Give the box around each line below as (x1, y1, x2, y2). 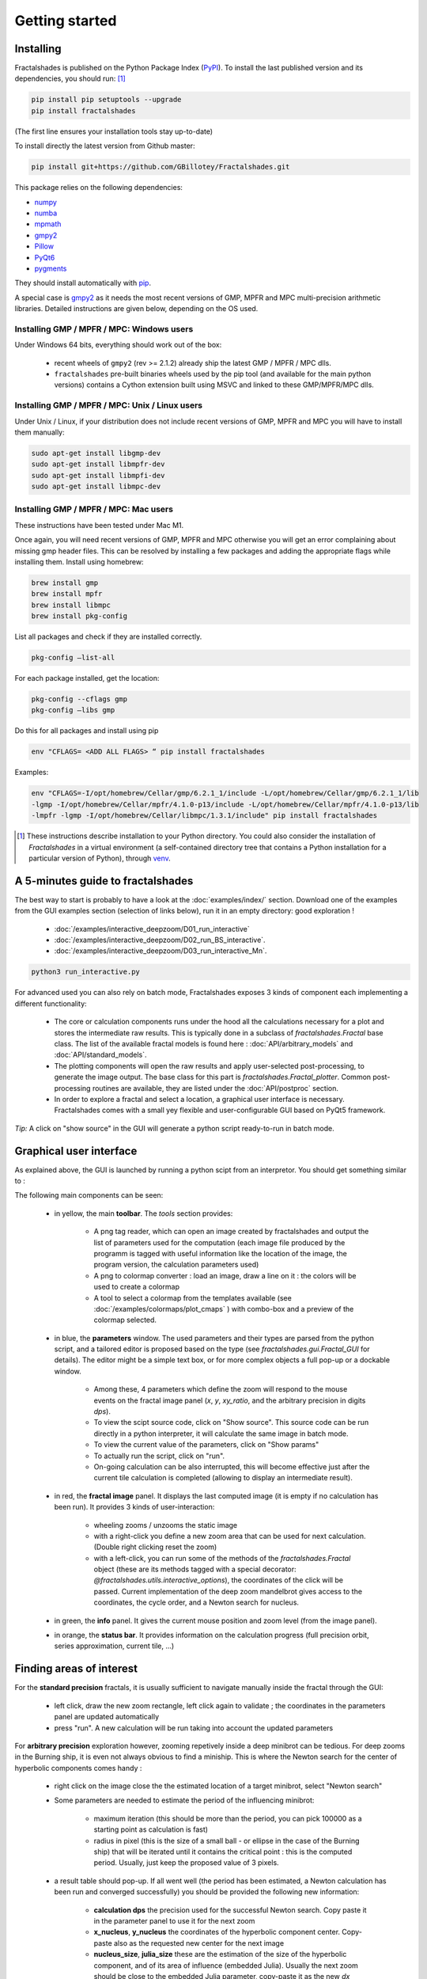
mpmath (34, 219, 62, 229)
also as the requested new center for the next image (113, 1938, 285, 1947)
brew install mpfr (31, 590, 103, 598)
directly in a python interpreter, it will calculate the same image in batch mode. (93, 1429, 349, 1438)
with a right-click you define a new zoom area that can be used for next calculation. (93, 1531, 366, 1540)
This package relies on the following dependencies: (14, 183, 183, 192)
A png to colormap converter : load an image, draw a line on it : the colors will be (93, 1271, 357, 1280)
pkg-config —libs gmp (31, 705, 115, 715)
